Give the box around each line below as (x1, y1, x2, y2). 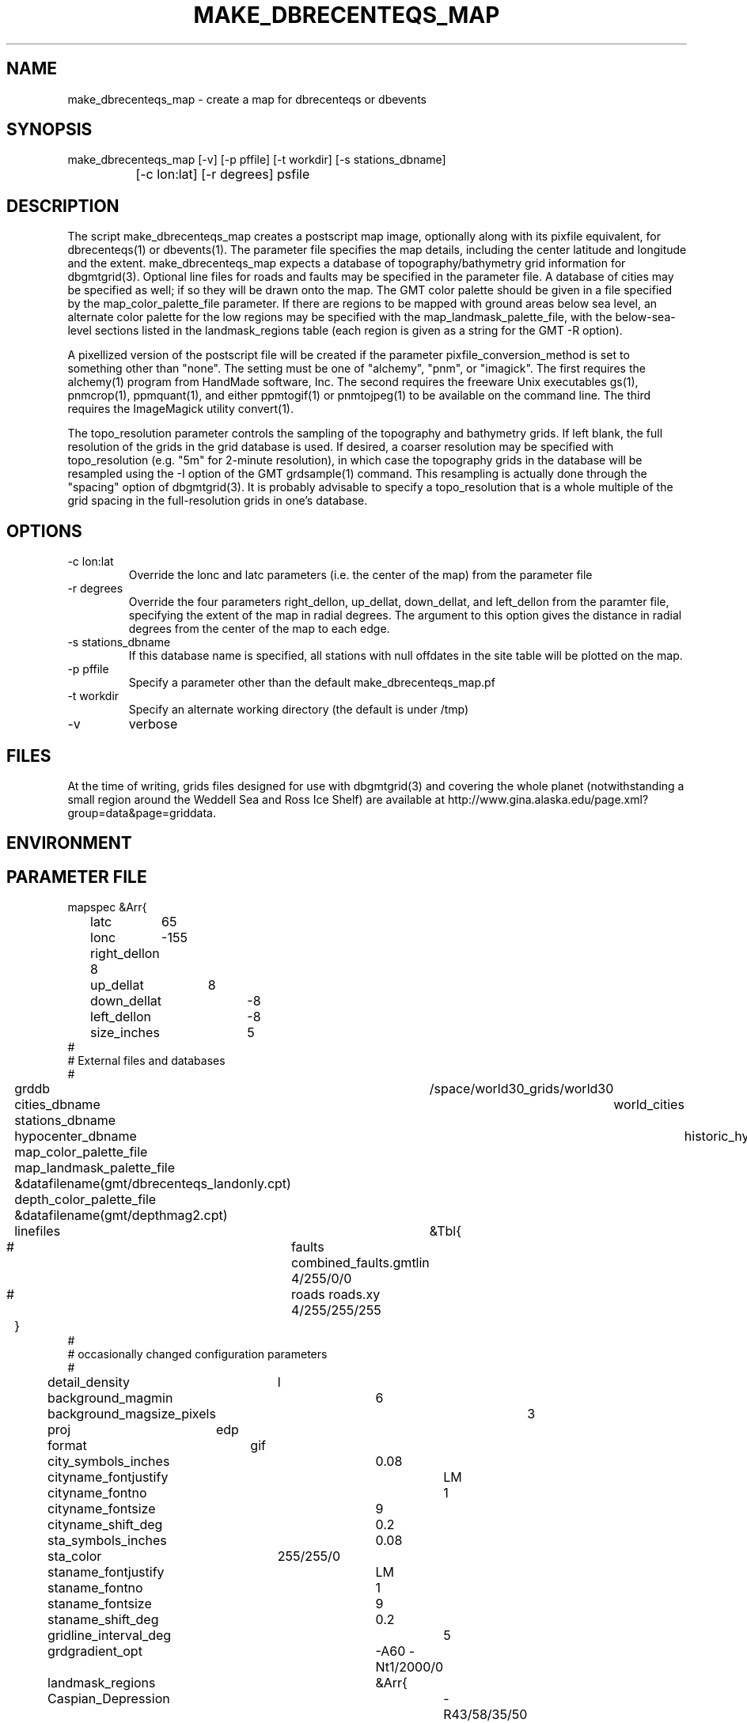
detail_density (47, 1374, 130, 1391)
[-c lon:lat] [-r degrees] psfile (135, 166, 310, 183)
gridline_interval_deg (47, 1627, 172, 1644)
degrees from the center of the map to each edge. (128, 622, 390, 636)
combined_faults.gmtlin (290, 1255, 430, 1271)
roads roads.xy (290, 1286, 381, 1303)
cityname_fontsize (47, 1501, 156, 1517)
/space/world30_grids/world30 (429, 1081, 614, 1097)
